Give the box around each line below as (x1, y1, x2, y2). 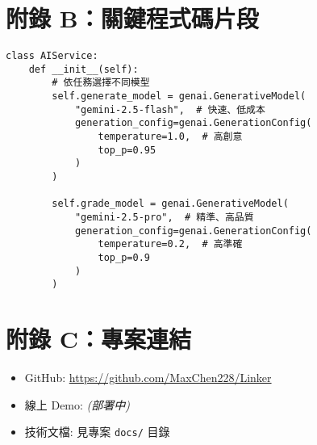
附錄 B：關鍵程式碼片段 (6, 2, 259, 35)
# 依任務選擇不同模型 (52, 77, 150, 89)
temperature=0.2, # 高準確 (98, 238, 243, 250)
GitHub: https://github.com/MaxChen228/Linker (24, 369, 272, 386)
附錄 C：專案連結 (6, 322, 191, 355)
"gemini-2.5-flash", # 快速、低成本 (74, 103, 265, 115)
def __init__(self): (28, 63, 139, 75)
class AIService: (6, 50, 98, 62)
